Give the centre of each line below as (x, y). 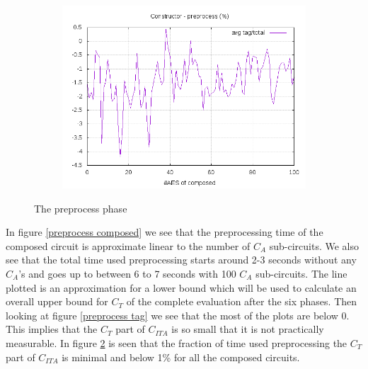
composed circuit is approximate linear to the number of (128, 245)
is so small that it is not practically (248, 329)
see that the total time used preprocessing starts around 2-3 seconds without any (181, 260)
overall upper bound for (57, 301)
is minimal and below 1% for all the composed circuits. (181, 357)
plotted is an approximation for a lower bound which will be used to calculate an (181, 287)
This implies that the (52, 329)
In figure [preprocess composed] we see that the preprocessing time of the (165, 232)
